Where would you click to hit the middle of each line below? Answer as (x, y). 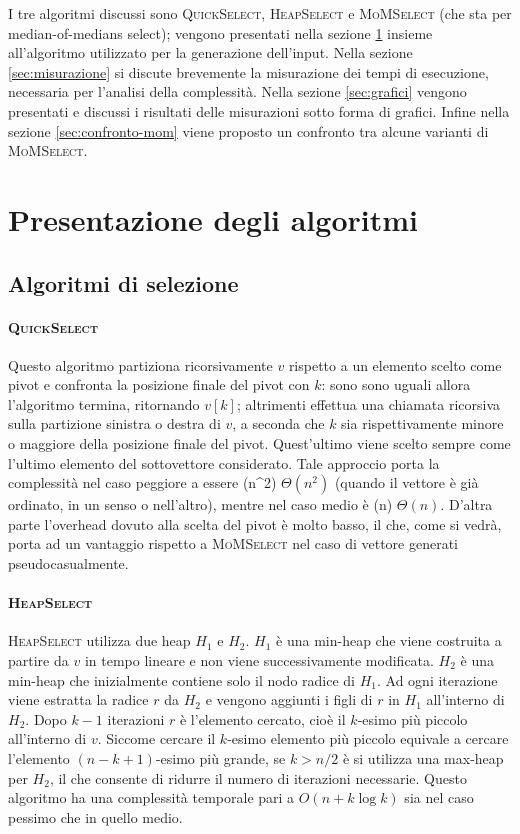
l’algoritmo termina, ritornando (104, 403)
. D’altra (466, 504)
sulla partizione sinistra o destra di (114, 423)
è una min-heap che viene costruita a (389, 640)
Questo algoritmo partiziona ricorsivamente (140, 364)
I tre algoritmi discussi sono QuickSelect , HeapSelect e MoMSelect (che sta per (260, 13)
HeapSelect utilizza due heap (99, 640)
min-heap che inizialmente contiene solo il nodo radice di (181, 679)
